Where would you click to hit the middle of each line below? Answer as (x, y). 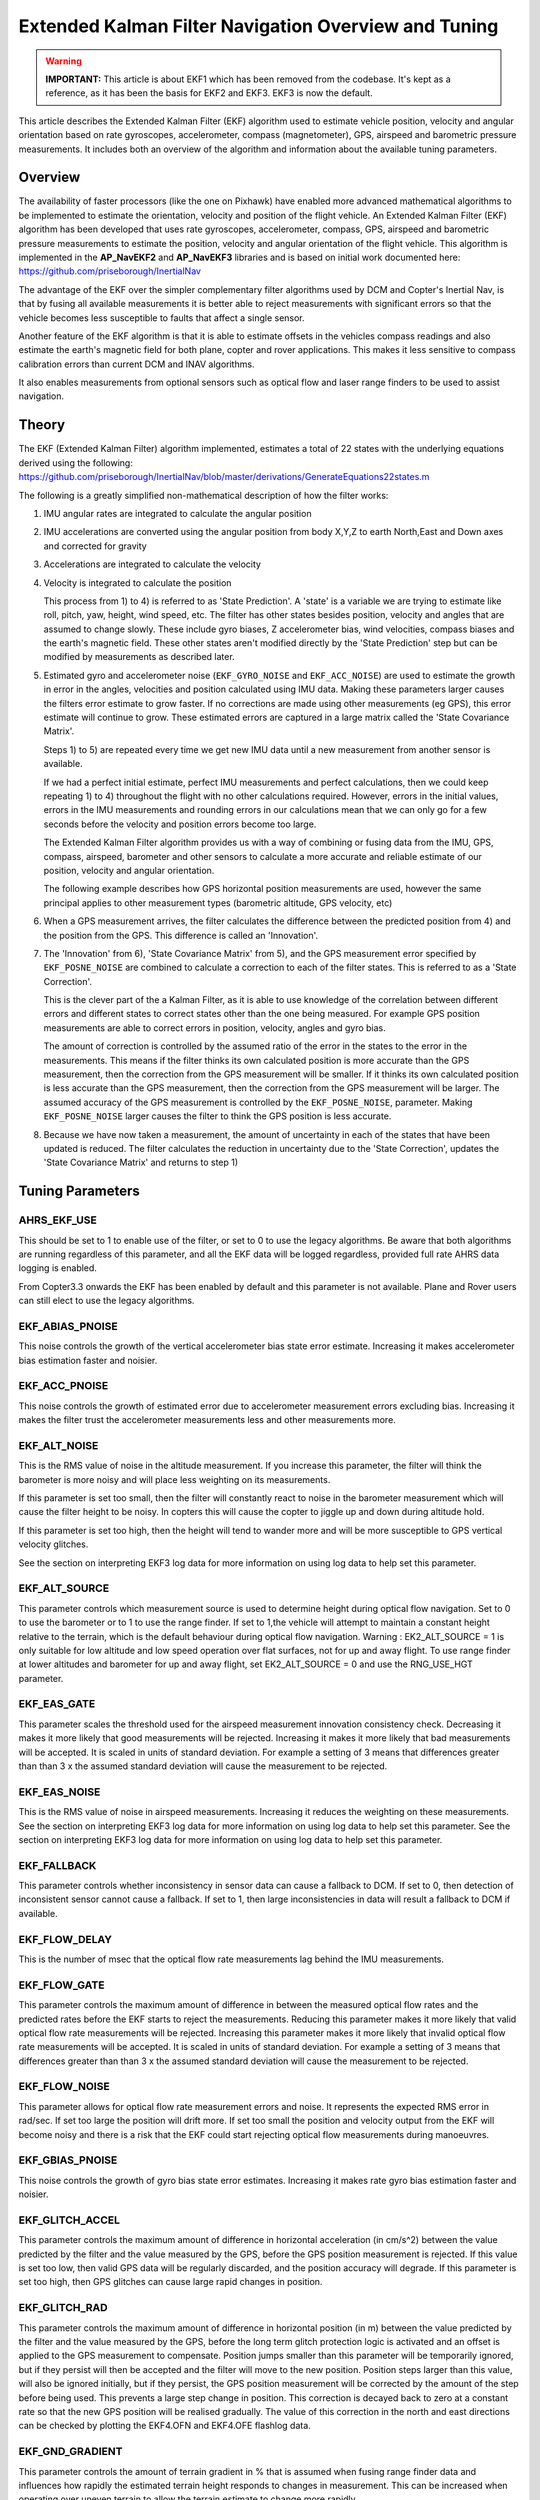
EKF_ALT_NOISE (58, 1445)
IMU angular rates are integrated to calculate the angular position (177, 513)
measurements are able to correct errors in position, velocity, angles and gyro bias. (215, 1027)
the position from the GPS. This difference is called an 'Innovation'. (181, 935)
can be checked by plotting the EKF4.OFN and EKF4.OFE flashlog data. (165, 2426)
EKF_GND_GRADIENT (70, 2452)
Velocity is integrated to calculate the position (137, 582)
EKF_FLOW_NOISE (64, 2087)
